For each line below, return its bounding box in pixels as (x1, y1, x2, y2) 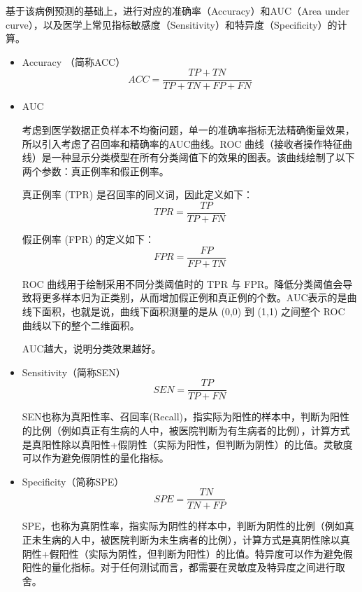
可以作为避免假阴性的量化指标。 (22, 450, 169, 465)
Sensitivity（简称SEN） (22, 364, 126, 379)
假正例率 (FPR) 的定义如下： (22, 232, 154, 247)
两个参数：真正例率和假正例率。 (22, 163, 169, 178)
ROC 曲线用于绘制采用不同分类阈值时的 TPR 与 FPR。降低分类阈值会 (22, 276, 343, 291)
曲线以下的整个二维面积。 (22, 317, 140, 332)
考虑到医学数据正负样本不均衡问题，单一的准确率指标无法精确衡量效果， (22, 123, 355, 137)
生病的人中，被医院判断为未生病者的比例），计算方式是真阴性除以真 (41, 532, 350, 546)
